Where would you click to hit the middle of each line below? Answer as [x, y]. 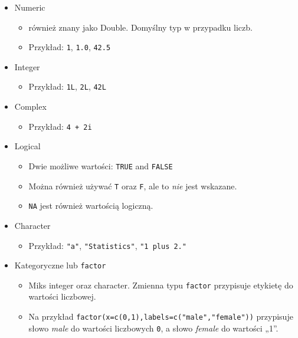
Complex [30, 106]
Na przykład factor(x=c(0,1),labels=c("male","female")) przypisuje [161, 316]
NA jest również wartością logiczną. [91, 206]
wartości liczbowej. [62, 296]
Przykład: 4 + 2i [60, 126]
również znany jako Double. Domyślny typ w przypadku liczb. [140, 27]
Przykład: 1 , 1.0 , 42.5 [70, 47]
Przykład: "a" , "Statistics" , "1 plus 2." [107, 245]
